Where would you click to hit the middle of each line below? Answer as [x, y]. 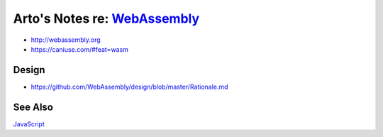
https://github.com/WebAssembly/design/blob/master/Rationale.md [129, 87]
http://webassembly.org [66, 40]
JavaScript [29, 124]
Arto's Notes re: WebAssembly [106, 18]
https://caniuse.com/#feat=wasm [80, 49]
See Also [33, 107]
